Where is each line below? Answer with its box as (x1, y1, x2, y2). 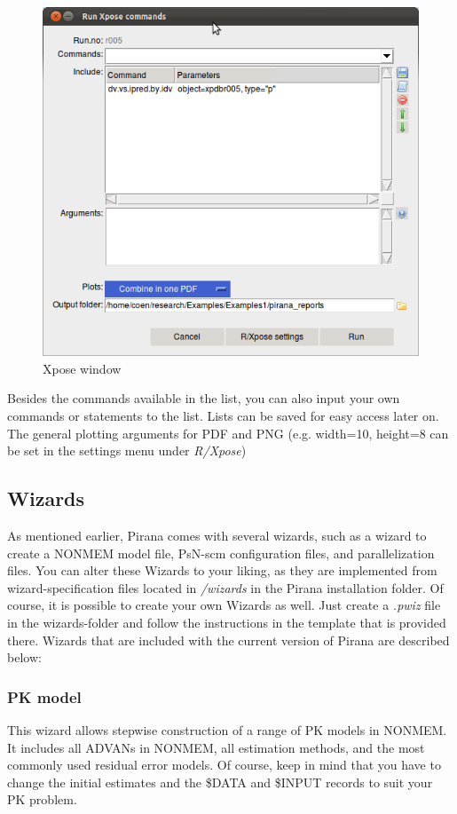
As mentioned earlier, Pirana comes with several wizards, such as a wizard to (7, 526, 427, 544)
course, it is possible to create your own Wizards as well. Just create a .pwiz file (7, 596, 441, 614)
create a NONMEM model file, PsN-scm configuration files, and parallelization (7, 543, 435, 562)
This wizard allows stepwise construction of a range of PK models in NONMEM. (7, 720, 447, 739)
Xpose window (43, 359, 122, 377)
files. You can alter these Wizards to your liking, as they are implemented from (7, 561, 437, 580)
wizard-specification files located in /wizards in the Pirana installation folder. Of (7, 578, 444, 597)
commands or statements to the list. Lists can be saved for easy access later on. (7, 407, 439, 424)
